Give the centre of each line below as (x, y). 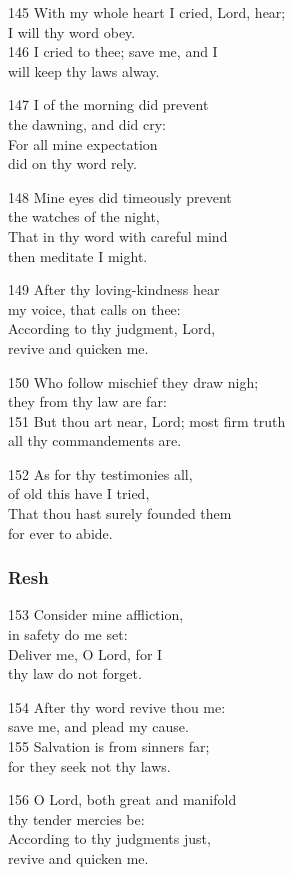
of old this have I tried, (79, 493)
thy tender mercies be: (76, 818)
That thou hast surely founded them (120, 513)
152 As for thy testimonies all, (100, 473)
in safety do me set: (68, 634)
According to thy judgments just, (109, 838)
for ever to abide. (60, 532)
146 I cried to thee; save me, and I (113, 51)
